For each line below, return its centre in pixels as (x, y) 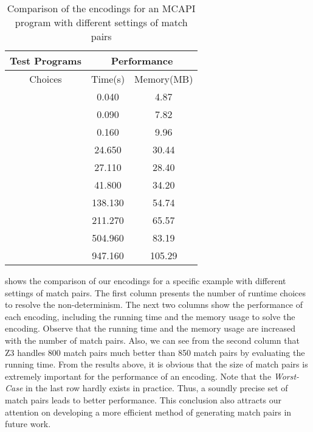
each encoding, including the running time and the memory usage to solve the (150, 316)
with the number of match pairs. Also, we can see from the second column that (152, 340)
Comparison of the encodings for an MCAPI (101, 8)
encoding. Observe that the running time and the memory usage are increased (150, 328)
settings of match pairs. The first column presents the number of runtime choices (155, 292)
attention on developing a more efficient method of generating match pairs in (148, 412)
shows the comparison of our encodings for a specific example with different (146, 280)
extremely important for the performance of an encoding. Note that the (138, 376)
